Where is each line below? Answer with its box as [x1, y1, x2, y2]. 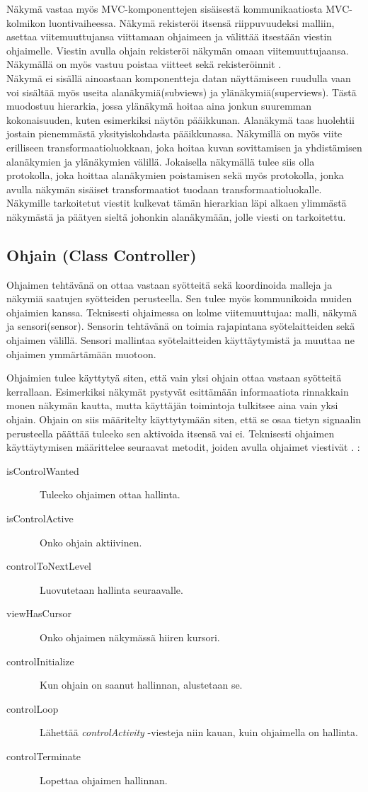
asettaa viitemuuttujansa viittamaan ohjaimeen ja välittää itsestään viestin [6, 29, 333, 44]
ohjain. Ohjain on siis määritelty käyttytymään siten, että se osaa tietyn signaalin [6, 412, 362, 427]
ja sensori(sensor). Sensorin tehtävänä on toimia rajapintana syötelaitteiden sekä [6, 318, 355, 333]
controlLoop [6, 701, 59, 716]
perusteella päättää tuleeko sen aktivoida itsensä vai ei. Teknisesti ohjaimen [6, 425, 335, 440]
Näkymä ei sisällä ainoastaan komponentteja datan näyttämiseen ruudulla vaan [6, 70, 351, 85]
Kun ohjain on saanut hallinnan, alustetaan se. [39, 677, 243, 692]
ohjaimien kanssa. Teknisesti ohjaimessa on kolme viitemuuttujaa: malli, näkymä [6, 304, 357, 319]
